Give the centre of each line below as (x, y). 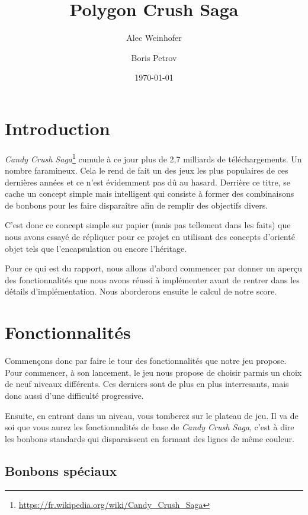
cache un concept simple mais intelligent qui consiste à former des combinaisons (150, 193)
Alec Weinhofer (154, 38)
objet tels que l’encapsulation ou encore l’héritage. (96, 248)
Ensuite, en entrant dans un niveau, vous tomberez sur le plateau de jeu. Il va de (152, 415)
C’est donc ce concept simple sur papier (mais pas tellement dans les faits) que (148, 225)
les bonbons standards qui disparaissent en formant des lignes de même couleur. (150, 438)
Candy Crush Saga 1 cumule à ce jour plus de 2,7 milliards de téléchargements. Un (153, 158)
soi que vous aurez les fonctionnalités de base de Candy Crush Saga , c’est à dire (150, 427)
